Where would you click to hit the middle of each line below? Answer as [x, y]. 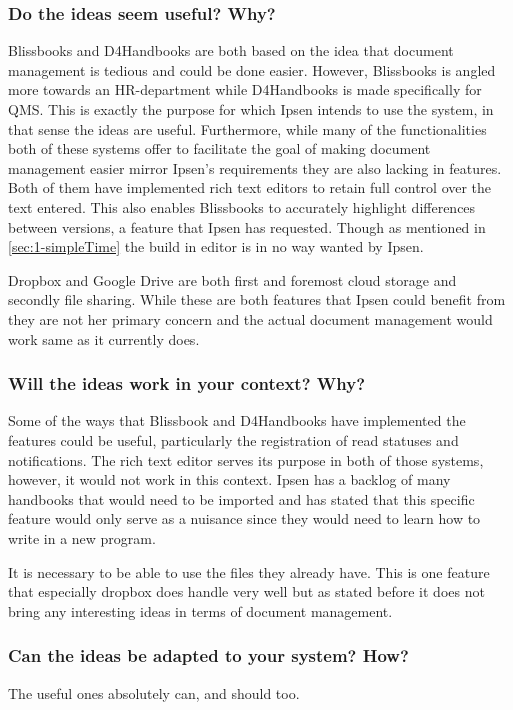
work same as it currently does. [104, 338]
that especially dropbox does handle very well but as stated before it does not [246, 591]
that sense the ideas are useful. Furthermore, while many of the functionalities [247, 128]
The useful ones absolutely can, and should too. [154, 692]
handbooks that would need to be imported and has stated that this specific [241, 498]
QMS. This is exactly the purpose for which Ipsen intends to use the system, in [251, 109]
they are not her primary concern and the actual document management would [250, 318]
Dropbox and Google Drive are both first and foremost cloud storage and [232, 279]
